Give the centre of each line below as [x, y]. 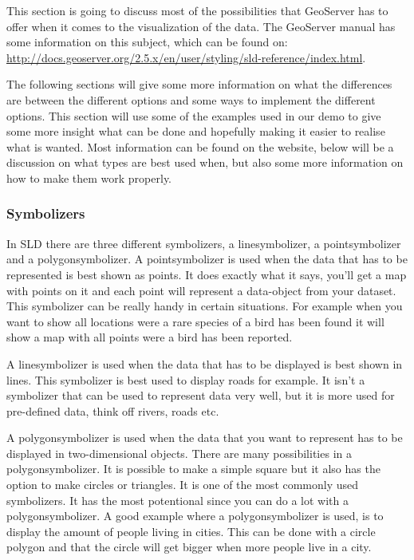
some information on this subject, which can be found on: [147, 42]
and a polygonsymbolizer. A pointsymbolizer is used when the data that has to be [207, 259]
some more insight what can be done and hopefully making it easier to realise [196, 131]
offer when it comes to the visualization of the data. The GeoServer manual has [201, 26]
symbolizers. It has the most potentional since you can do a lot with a [177, 500]
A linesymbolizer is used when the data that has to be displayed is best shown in [205, 363]
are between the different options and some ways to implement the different [191, 99]
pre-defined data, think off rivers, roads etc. [113, 410]
